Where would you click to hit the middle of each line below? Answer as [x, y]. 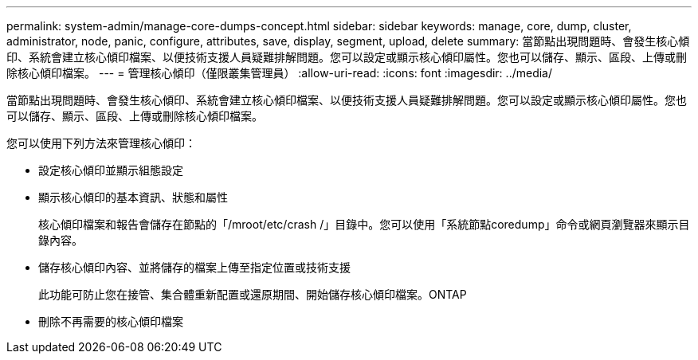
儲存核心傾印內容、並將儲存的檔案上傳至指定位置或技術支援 [194, 267]
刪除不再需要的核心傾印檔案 [111, 321]
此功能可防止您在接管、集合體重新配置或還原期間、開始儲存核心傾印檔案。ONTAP [253, 294]
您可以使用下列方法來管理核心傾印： [101, 143]
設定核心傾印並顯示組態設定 [111, 170]
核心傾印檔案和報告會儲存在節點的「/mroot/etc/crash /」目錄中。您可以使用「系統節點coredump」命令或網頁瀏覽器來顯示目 [364, 224]
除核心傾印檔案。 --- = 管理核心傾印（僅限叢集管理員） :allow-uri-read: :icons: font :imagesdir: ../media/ [280, 73]
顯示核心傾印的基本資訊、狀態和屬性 [133, 197]
